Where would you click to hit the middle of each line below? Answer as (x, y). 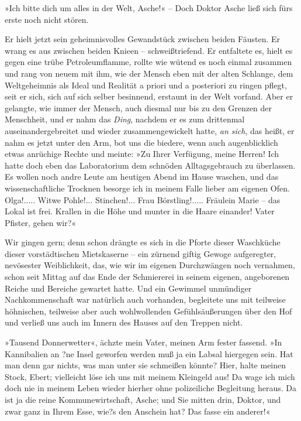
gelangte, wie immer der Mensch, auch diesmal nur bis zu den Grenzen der (139, 107)
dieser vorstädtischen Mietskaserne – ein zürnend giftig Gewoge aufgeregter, (141, 253)
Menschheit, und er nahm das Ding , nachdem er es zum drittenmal (125, 119)
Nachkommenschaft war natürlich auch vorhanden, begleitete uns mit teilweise (145, 300)
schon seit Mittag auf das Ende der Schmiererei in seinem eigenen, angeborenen (147, 277)
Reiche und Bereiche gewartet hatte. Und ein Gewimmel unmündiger (128, 288)
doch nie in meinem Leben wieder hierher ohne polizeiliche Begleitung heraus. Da (150, 388)
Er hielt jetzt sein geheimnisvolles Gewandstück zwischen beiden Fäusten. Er (143, 39)
